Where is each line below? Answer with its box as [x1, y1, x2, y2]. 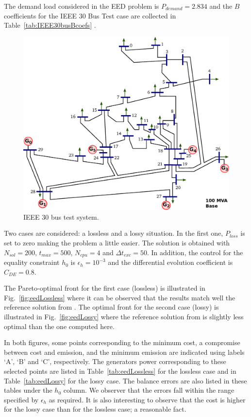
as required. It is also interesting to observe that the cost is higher [49, 394, 246, 404]
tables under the [4, 385, 52, 395]
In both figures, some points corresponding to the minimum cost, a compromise [4, 337, 240, 347]
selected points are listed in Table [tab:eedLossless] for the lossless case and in [4, 366, 236, 376]
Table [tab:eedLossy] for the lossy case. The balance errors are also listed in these [4, 375, 247, 385]
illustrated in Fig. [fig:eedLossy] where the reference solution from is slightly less [4, 312, 244, 322]
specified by [4, 394, 39, 404]
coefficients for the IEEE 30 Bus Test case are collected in [4, 10, 176, 20]
